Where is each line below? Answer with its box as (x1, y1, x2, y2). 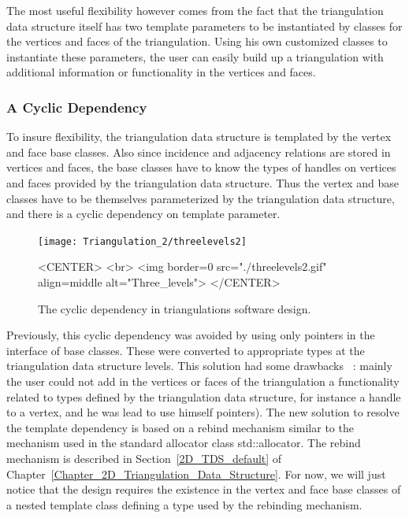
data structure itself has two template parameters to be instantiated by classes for (6, 17, 403, 34)
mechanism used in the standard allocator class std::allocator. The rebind (6, 435, 361, 451)
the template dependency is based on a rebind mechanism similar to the (6, 419, 354, 435)
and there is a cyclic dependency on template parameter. (6, 205, 281, 222)
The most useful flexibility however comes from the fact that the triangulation (6, 2, 384, 18)
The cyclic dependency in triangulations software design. (38, 300, 311, 316)
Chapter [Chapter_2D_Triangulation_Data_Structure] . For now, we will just (6, 465, 386, 482)
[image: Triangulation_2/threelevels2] (38, 235, 247, 247)
